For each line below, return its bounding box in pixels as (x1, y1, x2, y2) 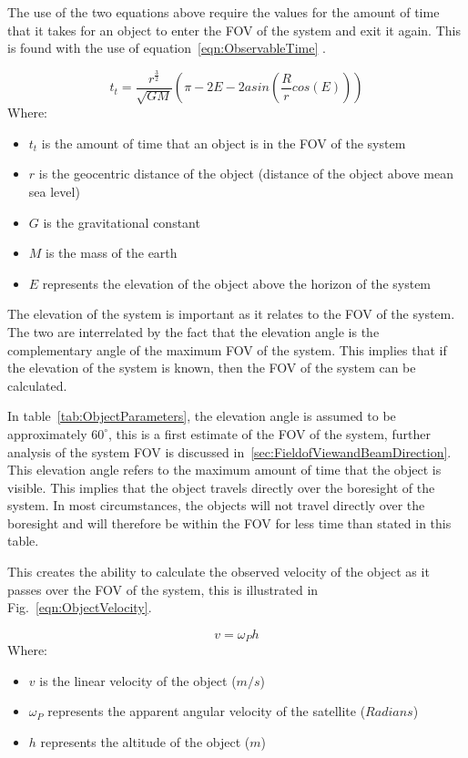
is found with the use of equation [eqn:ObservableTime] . (7, 38, 326, 57)
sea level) (28, 181, 80, 200)
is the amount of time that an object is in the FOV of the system (41, 133, 406, 152)
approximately (7, 424, 87, 443)
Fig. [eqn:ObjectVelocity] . (7, 598, 152, 617)
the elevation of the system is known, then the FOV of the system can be (7, 358, 416, 377)
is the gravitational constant (43, 212, 200, 231)
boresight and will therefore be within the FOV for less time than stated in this (7, 513, 452, 532)
